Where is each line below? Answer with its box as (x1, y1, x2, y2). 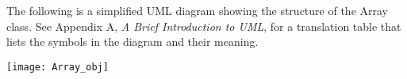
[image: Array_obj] (6, 61, 109, 73)
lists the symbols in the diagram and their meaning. (6, 33, 259, 50)
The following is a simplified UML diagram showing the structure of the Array (6, 2, 388, 18)
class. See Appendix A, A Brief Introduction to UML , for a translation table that (6, 17, 401, 34)
